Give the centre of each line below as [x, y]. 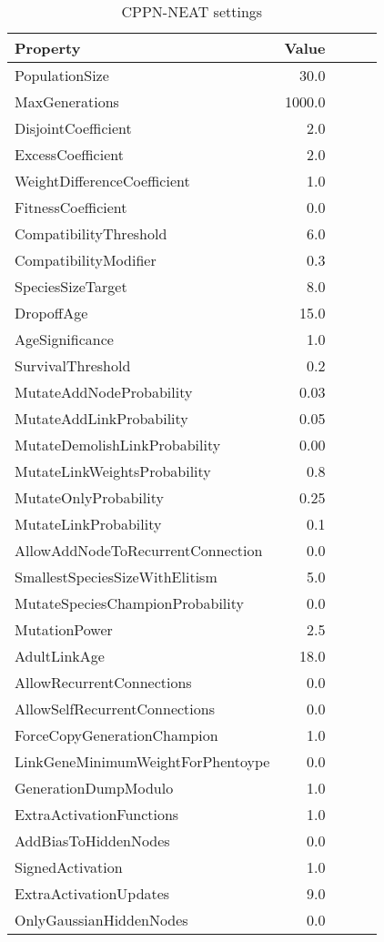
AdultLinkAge [60, 656]
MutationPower [64, 629]
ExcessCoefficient [69, 154]
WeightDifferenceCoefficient [102, 181]
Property [48, 48]
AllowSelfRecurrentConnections [115, 709]
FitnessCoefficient [71, 207]
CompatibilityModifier [86, 260]
